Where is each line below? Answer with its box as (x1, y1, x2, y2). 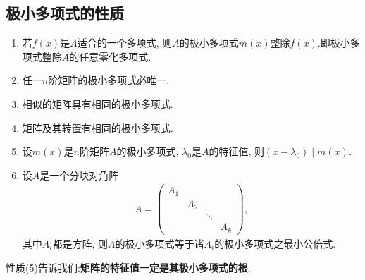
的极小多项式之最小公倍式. (214, 236, 336, 250)
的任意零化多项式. (69, 49, 151, 63)
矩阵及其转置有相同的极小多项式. (22, 120, 173, 135)
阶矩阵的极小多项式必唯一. (48, 73, 170, 87)
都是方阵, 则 (52, 236, 109, 250)
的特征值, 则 (209, 144, 264, 159)
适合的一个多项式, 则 (77, 35, 173, 50)
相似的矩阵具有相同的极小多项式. (22, 96, 173, 111)
